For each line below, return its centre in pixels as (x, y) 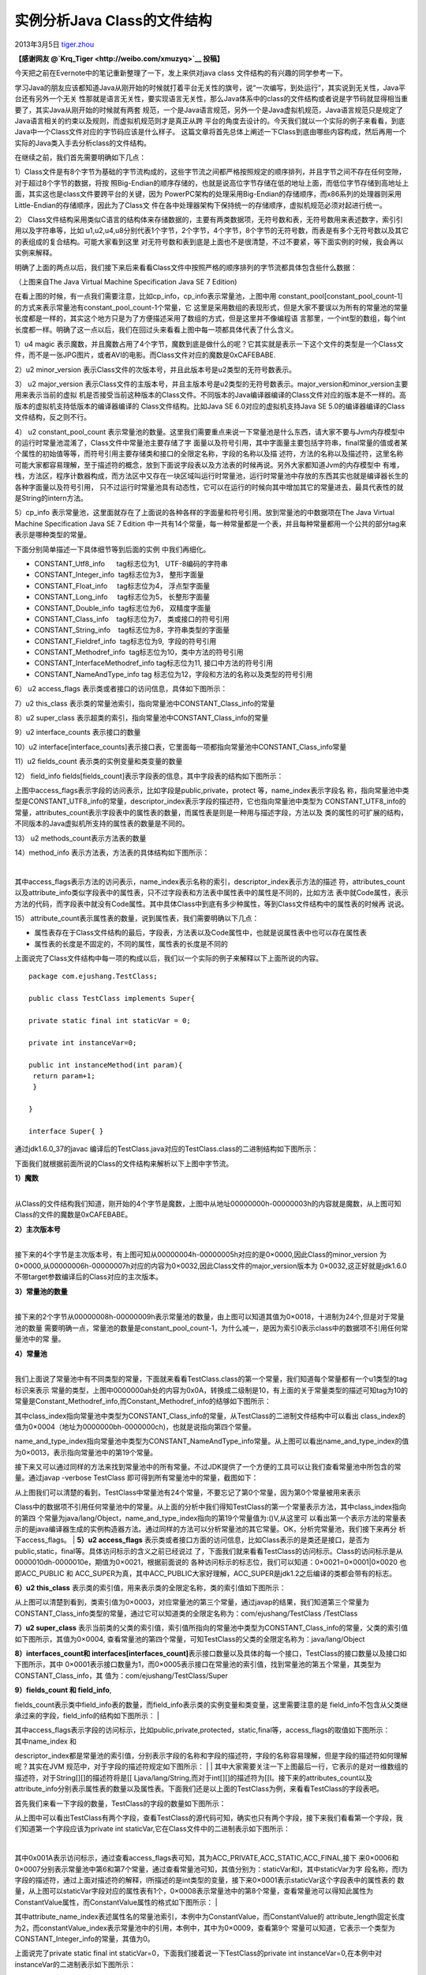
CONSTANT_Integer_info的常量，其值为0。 (84, 1939)
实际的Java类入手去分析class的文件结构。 (83, 143)
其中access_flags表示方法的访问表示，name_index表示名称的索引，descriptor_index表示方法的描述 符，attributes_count (210, 882)
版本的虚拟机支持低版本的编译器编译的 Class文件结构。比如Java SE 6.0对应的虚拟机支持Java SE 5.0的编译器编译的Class (210, 406)
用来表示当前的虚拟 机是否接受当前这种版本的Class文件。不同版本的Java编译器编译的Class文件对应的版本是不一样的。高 (210, 395)
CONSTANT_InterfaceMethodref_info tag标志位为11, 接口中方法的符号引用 (154, 663)
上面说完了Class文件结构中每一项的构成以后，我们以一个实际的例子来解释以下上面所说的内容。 (169, 958)
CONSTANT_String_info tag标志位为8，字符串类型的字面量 (132, 630)
